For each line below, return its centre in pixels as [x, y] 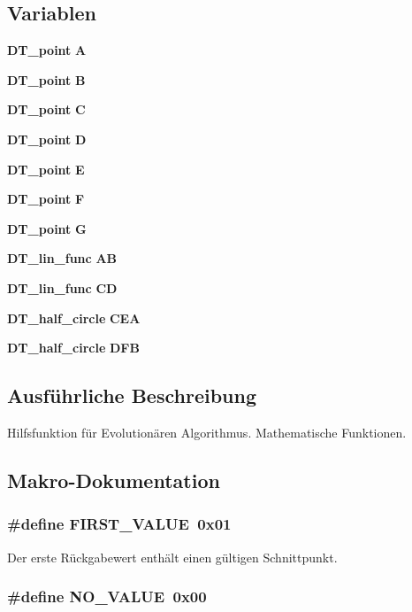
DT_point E [46, 169]
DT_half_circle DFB [73, 348]
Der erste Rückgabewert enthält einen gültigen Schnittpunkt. [172, 557]
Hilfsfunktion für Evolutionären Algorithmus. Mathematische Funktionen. [207, 432]
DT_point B [46, 79]
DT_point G [47, 228]
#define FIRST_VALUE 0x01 [119, 524]
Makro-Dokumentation [114, 480]
